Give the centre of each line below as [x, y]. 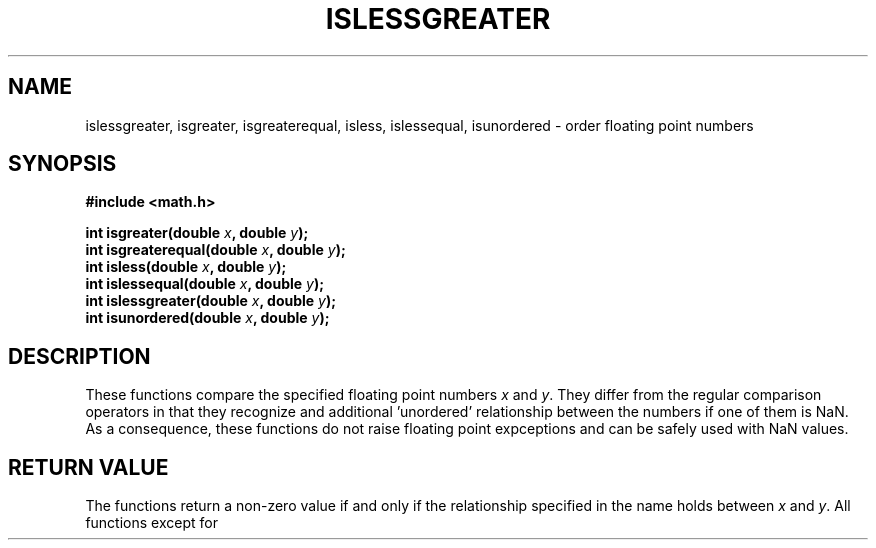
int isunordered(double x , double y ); [207, 318]
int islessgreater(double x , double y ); [211, 301]
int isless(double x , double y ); [186, 267]
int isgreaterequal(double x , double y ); [215, 250]
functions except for [151, 523]
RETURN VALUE [88, 467]
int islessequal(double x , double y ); [205, 284]
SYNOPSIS [62, 164]
